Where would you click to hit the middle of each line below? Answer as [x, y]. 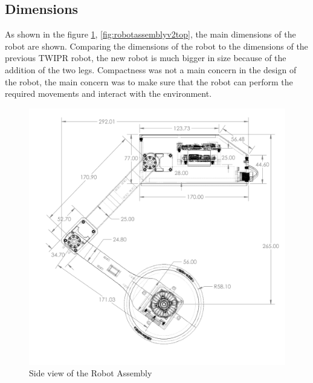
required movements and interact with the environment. [108, 93]
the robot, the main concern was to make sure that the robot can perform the [149, 81]
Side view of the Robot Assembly [91, 373]
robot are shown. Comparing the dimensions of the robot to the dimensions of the [156, 46]
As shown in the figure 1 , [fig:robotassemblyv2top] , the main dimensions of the [150, 34]
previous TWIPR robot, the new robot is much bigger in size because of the [146, 58]
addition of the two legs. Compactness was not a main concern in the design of [151, 69]
